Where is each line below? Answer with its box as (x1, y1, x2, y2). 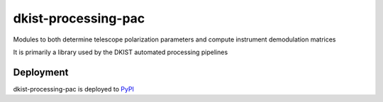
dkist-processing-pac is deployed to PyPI (13, 84, 135, 93)
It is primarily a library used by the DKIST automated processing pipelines (13, 48, 228, 56)
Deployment (13, 66, 69, 78)
